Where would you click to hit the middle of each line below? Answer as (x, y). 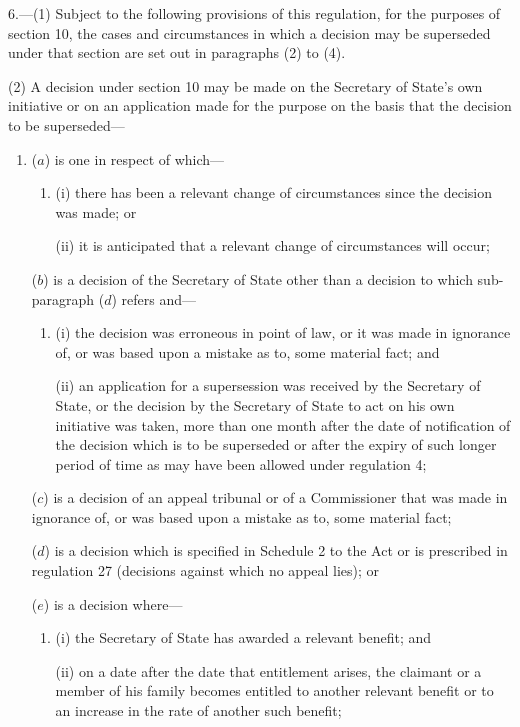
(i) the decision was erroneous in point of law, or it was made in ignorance (283, 332)
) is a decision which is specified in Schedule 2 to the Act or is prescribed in (276, 550)
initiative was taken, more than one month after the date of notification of (283, 424)
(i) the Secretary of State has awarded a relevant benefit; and (243, 637)
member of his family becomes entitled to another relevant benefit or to (274, 690)
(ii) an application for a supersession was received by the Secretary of (268, 385)
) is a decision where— (113, 603)
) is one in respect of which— (134, 158)
